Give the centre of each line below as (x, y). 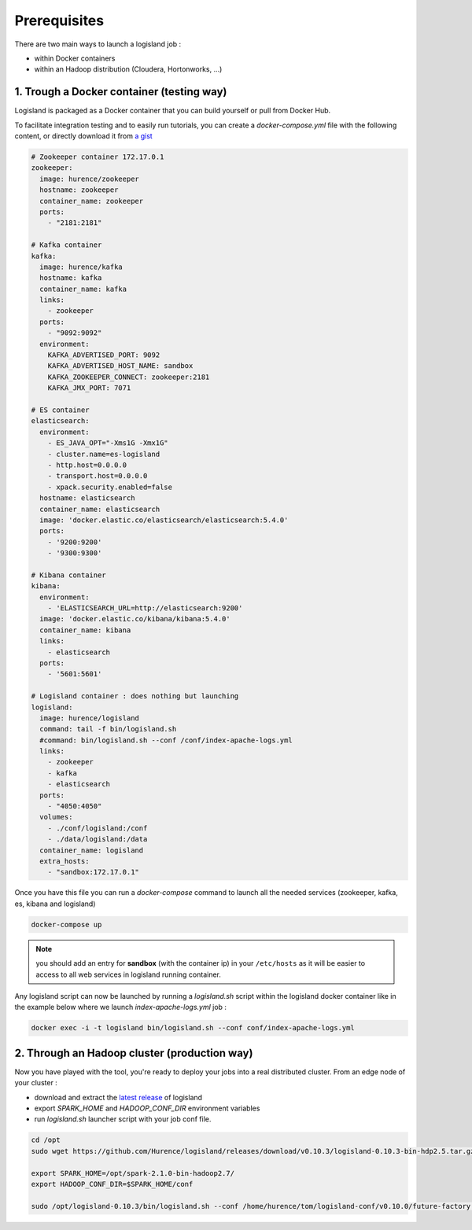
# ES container (60, 410)
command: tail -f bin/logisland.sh (108, 729)
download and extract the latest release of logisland (118, 1097)
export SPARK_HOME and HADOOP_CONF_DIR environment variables (147, 1108)
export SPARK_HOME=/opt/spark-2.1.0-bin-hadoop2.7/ (133, 1173)
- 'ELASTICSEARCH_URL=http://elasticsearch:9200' (145, 608)
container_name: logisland (92, 850)
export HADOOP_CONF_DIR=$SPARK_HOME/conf (112, 1184)
